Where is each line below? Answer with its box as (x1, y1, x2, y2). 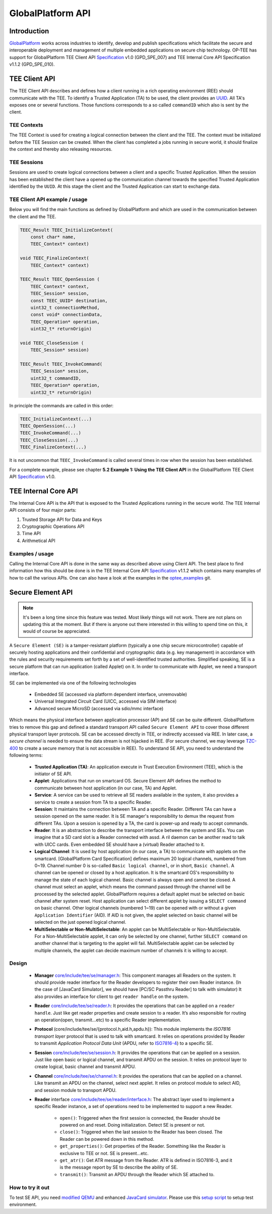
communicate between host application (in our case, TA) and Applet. (34, 785, 177, 791)
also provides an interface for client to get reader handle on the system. (34, 993, 189, 999)
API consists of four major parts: (9, 507, 77, 513)
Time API (22, 531, 41, 537)
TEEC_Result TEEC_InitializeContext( (20, 227, 113, 233)
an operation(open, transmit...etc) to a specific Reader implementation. (34, 1017, 181, 1023)
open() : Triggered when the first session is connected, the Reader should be (59, 1115, 221, 1121)
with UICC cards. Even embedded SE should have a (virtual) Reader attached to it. (34, 841, 205, 848)
